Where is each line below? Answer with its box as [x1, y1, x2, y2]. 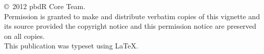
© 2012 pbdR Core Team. [4, 1, 86, 11]
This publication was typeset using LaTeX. [4, 40, 138, 51]
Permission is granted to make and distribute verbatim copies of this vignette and [4, 11, 260, 21]
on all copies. [4, 30, 45, 41]
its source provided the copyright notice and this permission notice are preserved [4, 21, 256, 31]
